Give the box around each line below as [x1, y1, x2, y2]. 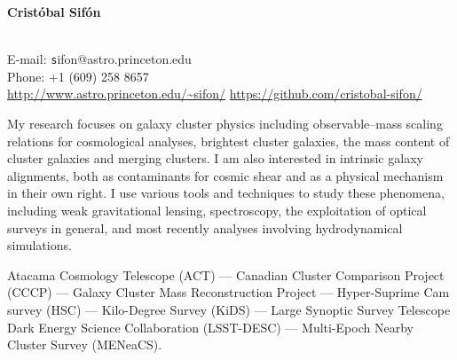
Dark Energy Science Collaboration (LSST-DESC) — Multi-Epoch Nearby [7, 317, 414, 336]
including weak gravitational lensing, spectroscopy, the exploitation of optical [7, 201, 427, 219]
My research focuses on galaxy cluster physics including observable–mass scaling [7, 114, 443, 133]
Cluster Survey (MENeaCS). [7, 335, 162, 354]
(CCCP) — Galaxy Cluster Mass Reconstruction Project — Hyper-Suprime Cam [7, 283, 450, 301]
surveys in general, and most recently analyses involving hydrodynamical [7, 218, 403, 237]
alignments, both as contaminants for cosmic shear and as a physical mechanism [7, 166, 444, 184]
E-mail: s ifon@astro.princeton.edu [7, 50, 192, 68]
